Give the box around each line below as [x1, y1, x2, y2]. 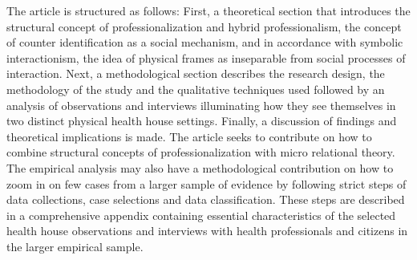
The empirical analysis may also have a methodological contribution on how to [6, 159, 394, 176]
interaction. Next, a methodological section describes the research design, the [6, 65, 385, 82]
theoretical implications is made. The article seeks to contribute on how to [6, 128, 372, 144]
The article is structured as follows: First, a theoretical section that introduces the [6, 2, 411, 18]
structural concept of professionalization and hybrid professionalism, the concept [6, 18, 402, 35]
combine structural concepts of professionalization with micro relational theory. [6, 144, 395, 160]
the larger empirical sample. [6, 238, 144, 254]
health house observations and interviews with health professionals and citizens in [6, 222, 408, 239]
